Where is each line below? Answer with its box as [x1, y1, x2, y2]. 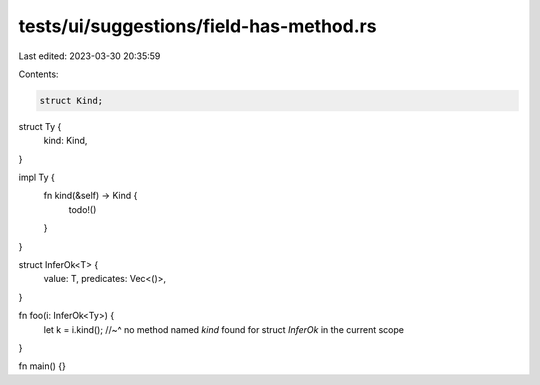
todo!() [68, 203, 97, 215]
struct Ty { [18, 120, 62, 132]
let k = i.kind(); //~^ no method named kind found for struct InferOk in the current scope [43, 323, 405, 335]
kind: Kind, [43, 135, 88, 147]
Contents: [18, 68, 59, 80]
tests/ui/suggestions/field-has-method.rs [18, 15, 377, 37]
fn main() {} [18, 360, 67, 372]
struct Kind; [39, 95, 104, 106]
